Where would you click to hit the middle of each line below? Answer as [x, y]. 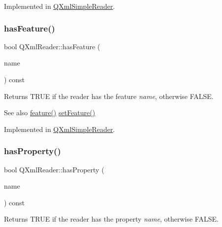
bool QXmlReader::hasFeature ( [52, 46]
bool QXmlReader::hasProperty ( [54, 169]
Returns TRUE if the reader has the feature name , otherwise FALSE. [109, 96]
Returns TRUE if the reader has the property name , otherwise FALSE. [111, 219]
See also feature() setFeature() [50, 113]
